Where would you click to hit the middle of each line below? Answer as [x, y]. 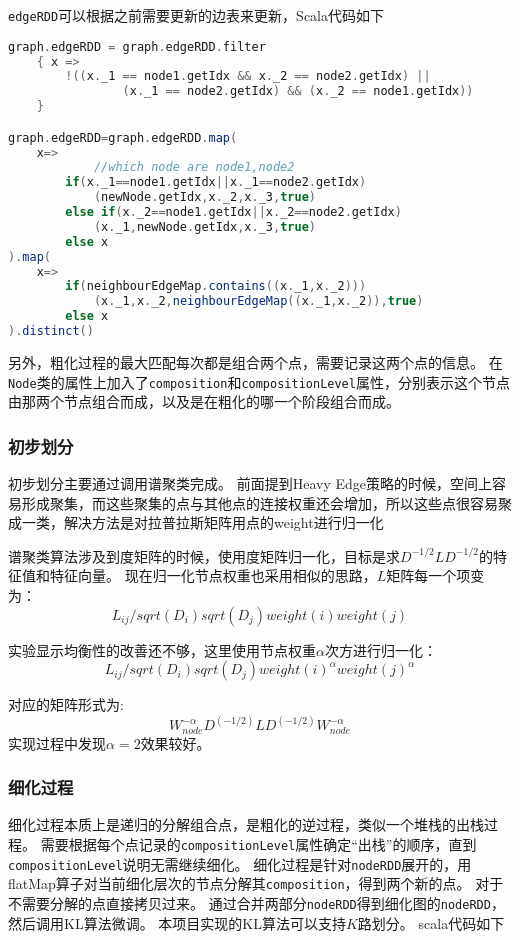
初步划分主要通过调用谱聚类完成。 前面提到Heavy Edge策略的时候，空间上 [250, 483]
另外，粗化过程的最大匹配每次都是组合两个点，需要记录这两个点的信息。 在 [255, 361]
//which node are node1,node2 [194, 167]
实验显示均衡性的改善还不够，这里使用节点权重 [162, 649]
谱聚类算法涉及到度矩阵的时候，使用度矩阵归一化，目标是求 [204, 555]
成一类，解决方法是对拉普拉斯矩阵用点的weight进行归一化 [196, 522]
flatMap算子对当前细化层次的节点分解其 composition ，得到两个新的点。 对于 [256, 883]
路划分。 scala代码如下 [431, 922]
